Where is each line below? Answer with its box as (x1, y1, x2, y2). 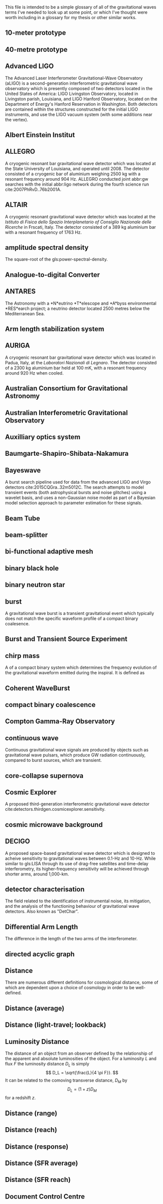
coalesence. (5, 620, 30, 626)
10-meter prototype (5, 29, 66, 37)
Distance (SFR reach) (5, 1176, 71, 1184)
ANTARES (5, 287, 36, 296)
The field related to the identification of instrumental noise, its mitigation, (5, 898, 151, 904)
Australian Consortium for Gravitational (5, 384, 128, 393)
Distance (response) (5, 1142, 69, 1151)
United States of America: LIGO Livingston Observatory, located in (5, 91, 138, 96)
